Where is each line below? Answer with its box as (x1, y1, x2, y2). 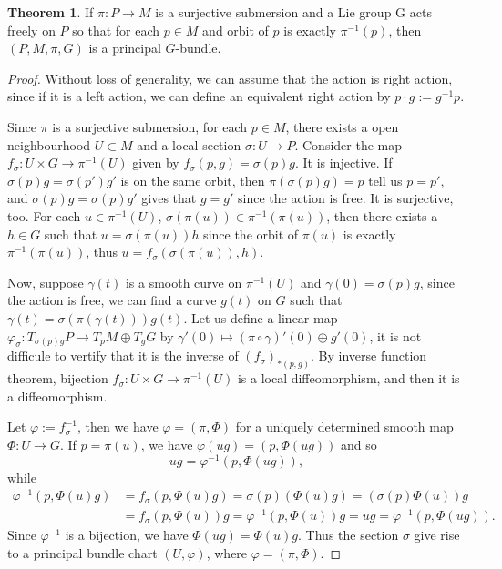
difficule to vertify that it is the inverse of (7, 346, 239, 365)
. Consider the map (294, 135, 402, 154)
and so (340, 434, 377, 453)
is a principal (88, 38, 161, 57)
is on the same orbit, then (120, 170, 265, 189)
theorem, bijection (7, 369, 108, 388)
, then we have (77, 417, 159, 436)
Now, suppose (7, 272, 84, 291)
